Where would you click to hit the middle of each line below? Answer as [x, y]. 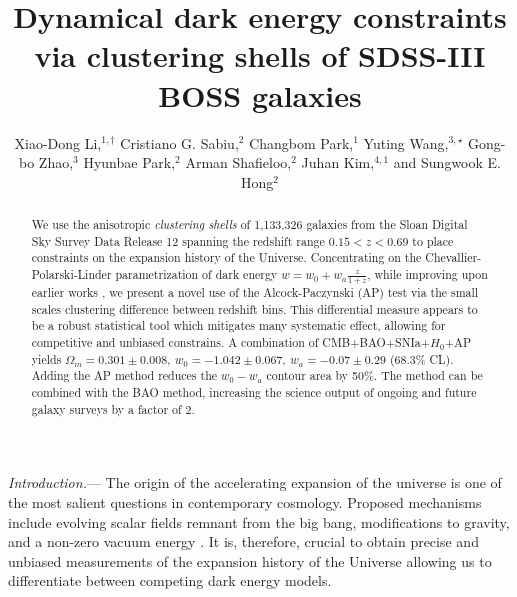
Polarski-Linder [71, 274]
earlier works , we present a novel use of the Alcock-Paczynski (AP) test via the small [255, 292]
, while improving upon [427, 274]
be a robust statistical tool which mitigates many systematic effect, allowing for [238, 325]
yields [46, 358]
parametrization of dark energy [196, 274]
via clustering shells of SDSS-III [260, 55]
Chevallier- [453, 257]
